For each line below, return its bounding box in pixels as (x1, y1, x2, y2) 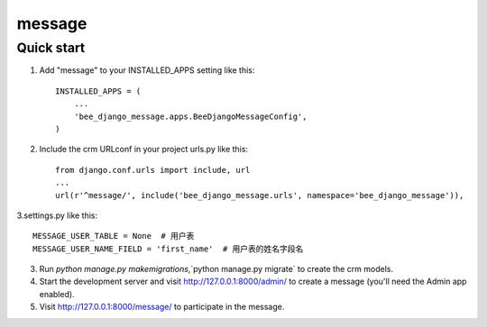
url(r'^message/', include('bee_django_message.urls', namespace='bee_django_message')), (55, 190, 464, 200)
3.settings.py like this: (16, 210, 98, 221)
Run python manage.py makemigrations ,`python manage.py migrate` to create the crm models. (39, 264, 394, 275)
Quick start (16, 40, 86, 56)
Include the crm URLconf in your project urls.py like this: (39, 144, 248, 155)
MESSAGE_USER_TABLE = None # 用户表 (32, 231, 195, 241)
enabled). (39, 288, 76, 299)
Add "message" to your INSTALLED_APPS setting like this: (39, 65, 255, 76)
